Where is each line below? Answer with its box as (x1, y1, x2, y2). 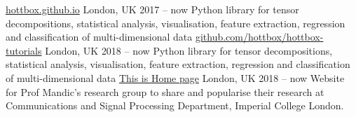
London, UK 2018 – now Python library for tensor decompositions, (45, 43, 333, 57)
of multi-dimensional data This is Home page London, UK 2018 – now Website (6, 70, 345, 85)
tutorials (6, 43, 42, 57)
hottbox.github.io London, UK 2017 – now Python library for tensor (6, 2, 299, 16)
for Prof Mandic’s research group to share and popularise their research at (6, 84, 324, 99)
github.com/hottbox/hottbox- (195, 29, 324, 44)
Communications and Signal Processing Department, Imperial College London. (6, 98, 344, 113)
